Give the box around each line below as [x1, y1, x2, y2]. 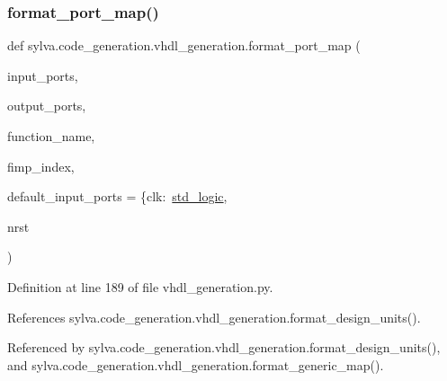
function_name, [7, 127, 95, 145]
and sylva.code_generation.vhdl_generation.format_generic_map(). [7, 355, 384, 374]
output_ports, [7, 96, 86, 115]
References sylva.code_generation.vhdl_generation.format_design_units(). [7, 307, 421, 326]
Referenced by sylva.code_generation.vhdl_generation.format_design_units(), [7, 338, 441, 357]
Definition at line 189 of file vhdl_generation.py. [7, 277, 273, 296]
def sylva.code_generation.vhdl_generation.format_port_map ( [7, 36, 361, 55]
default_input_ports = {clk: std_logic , [7, 187, 228, 206]
